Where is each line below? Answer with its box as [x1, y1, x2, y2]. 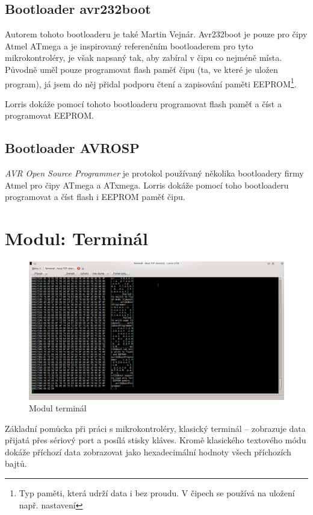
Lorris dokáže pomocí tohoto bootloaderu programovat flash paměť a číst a [5, 97, 282, 110]
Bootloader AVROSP [5, 139, 140, 157]
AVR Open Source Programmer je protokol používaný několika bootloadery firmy [5, 167, 304, 179]
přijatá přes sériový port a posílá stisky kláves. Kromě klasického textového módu [5, 434, 306, 446]
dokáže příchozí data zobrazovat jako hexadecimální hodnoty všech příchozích [5, 445, 291, 458]
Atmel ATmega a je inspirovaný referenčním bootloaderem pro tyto [5, 39, 253, 52]
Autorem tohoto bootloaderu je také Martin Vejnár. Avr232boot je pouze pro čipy [5, 28, 308, 40]
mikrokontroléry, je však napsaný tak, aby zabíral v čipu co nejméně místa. [5, 51, 282, 64]
